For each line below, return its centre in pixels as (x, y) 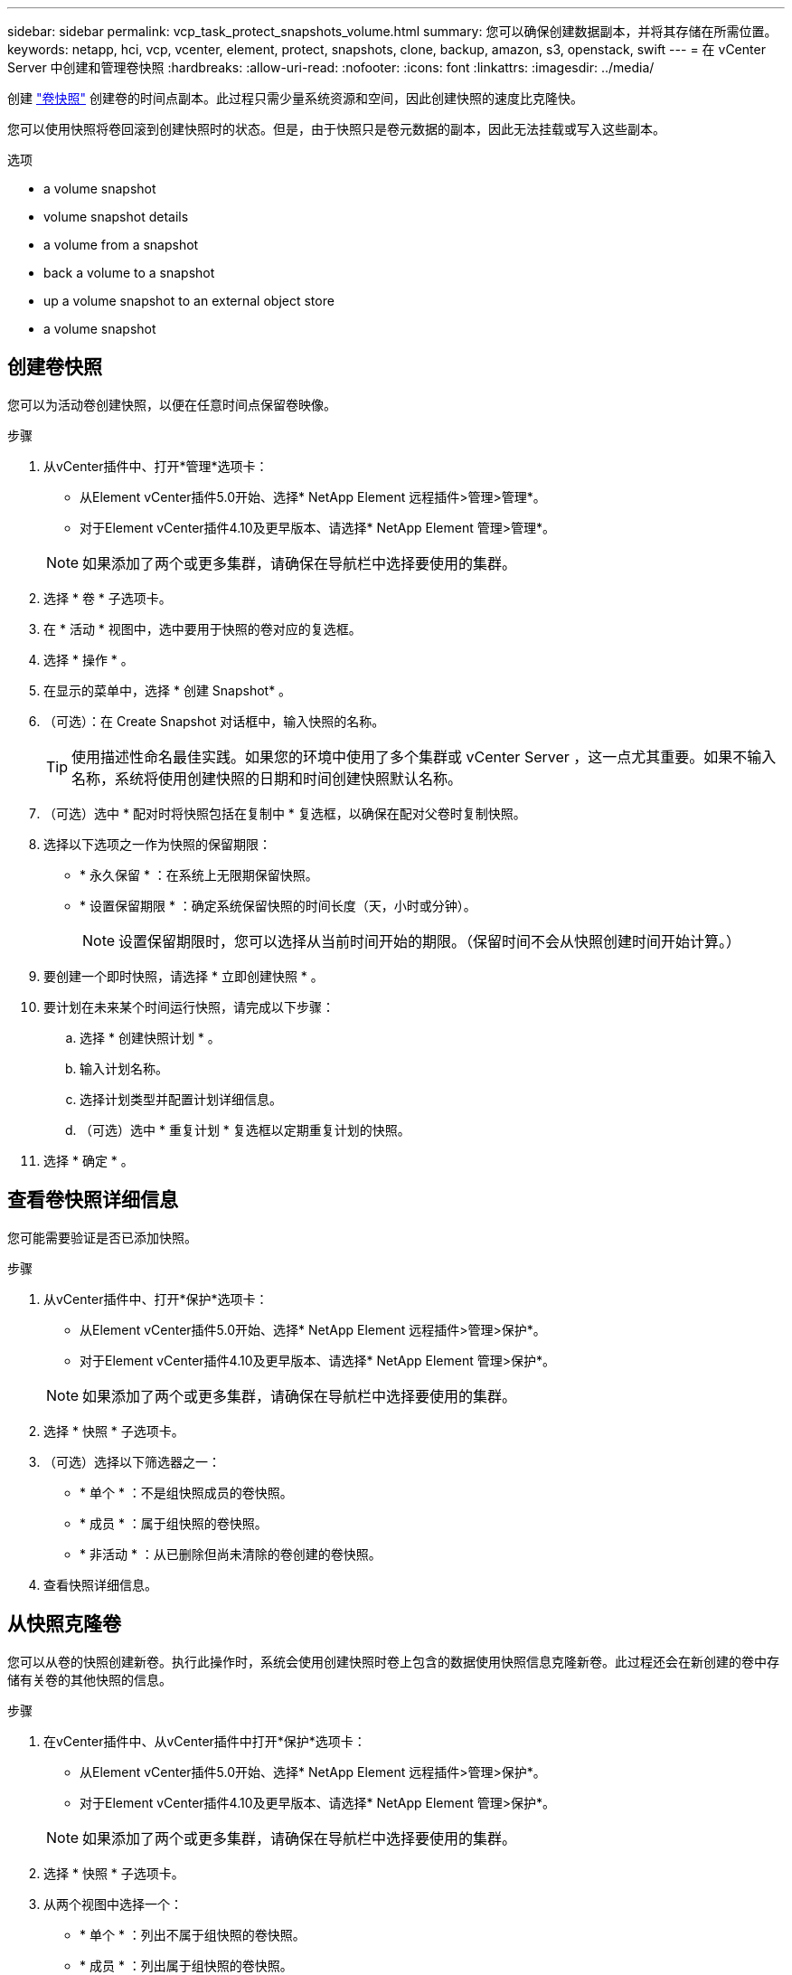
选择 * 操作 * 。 (89, 659)
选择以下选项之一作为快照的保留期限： (157, 844)
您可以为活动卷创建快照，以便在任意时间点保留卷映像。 (172, 404)
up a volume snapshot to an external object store (189, 301)
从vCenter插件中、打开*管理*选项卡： (156, 466)
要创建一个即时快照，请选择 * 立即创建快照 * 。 (184, 976)
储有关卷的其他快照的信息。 (90, 1679)
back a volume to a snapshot (129, 273)
